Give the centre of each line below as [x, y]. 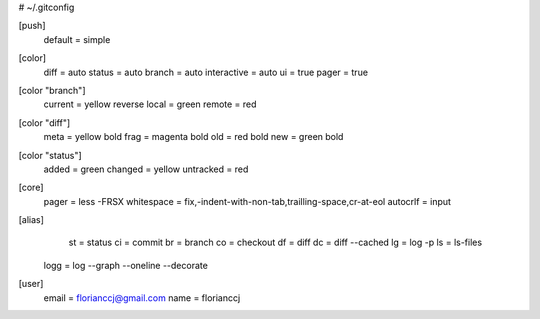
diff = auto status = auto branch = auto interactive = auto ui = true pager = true [206, 72]
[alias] [31, 220]
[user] [31, 284]
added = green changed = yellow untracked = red [146, 169]
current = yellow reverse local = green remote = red [150, 104]
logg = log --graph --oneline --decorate [126, 265]
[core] [31, 187]
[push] [32, 26]
